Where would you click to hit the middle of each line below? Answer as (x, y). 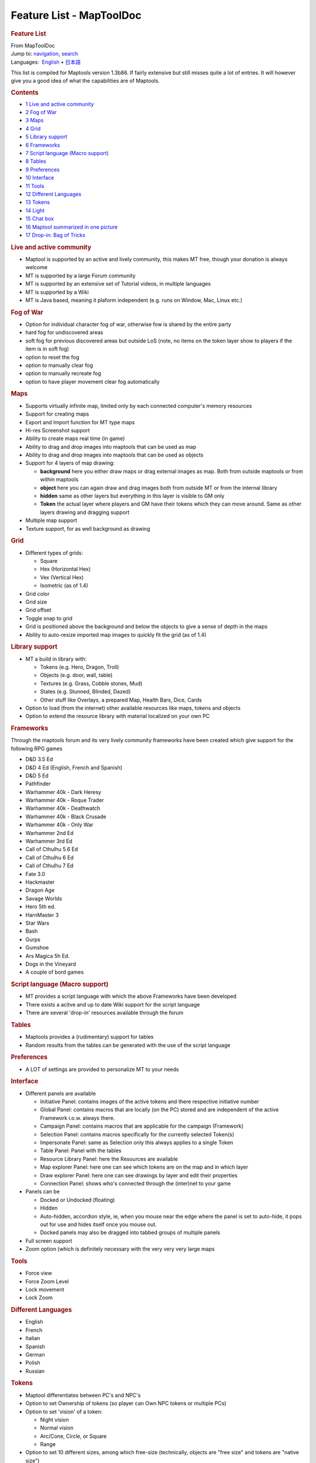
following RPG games (37, 748)
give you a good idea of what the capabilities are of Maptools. (85, 81)
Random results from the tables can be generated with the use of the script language (128, 1045)
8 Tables (36, 162)
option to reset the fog (52, 357)
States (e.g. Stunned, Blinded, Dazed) (85, 692)
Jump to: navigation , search (44, 54)
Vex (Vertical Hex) (62, 577)
